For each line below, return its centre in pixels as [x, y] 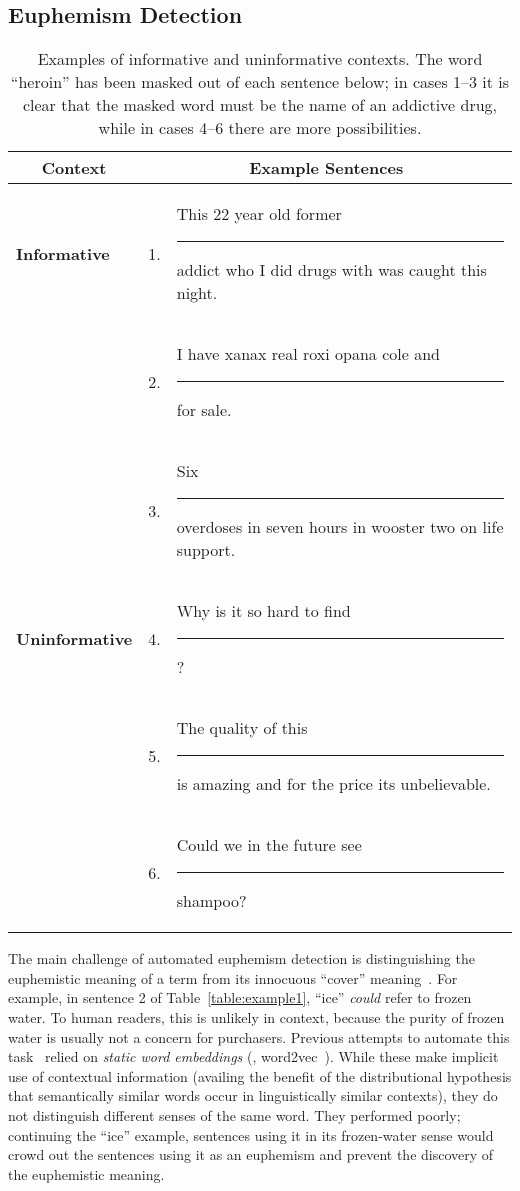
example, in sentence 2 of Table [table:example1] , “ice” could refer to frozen [240, 997]
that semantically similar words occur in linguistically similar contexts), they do [253, 1095]
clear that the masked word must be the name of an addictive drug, [260, 105]
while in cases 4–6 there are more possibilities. [260, 128]
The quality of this [242, 728]
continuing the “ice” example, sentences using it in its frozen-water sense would [251, 1134]
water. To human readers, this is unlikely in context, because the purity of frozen [256, 1016]
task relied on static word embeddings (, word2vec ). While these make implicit [253, 1056]
